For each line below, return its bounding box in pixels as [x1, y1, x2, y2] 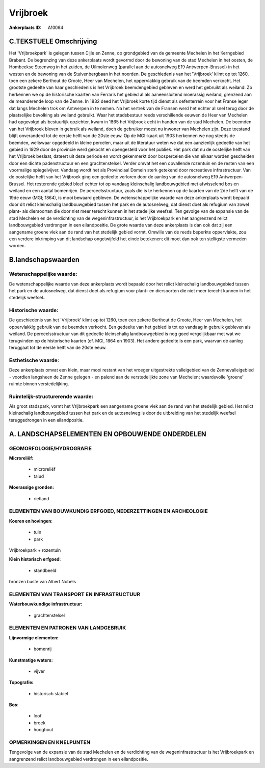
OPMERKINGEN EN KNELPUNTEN [9, 739, 91, 746]
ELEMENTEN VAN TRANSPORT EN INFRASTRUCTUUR [9, 591, 140, 597]
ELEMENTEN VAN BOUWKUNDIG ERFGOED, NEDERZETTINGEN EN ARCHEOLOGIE [9, 508, 208, 514]
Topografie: [9, 680, 34, 685]
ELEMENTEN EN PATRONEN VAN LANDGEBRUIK [9, 625, 126, 631]
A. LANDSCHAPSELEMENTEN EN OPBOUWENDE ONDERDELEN [9, 430, 207, 438]
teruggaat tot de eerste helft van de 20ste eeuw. [9, 344, 107, 351]
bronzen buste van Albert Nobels [9, 579, 76, 585]
